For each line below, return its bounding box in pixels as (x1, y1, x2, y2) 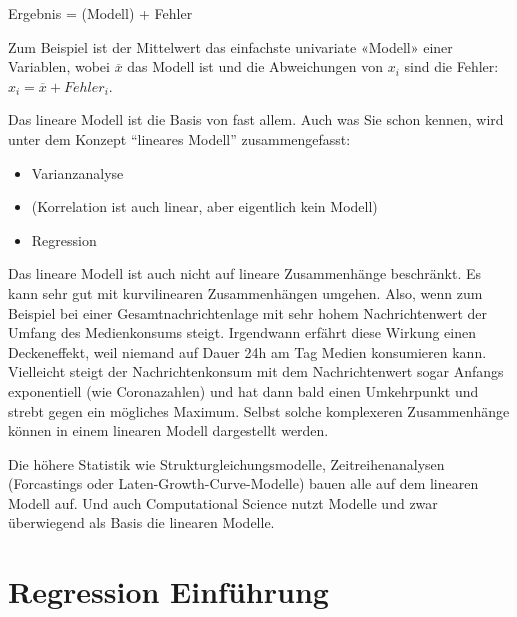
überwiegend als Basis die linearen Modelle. (8, 512, 275, 533)
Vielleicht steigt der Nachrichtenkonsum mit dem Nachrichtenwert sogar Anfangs (8, 361, 504, 382)
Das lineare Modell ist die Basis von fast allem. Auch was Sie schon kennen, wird (8, 109, 504, 130)
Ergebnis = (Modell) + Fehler (8, 3, 193, 23)
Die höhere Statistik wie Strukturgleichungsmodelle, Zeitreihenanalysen (8, 453, 445, 474)
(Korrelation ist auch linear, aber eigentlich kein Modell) (31, 196, 378, 217)
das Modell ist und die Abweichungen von (127, 56, 383, 77)
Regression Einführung (8, 571, 329, 612)
